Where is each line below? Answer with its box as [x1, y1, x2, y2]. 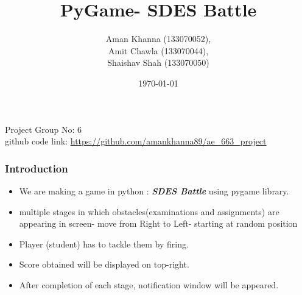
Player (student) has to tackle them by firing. [19, 237, 189, 250]
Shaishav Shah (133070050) [107, 56, 209, 69]
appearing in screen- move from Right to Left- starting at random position [19, 217, 298, 230]
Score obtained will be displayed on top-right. [19, 258, 189, 271]
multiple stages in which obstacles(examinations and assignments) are [19, 205, 279, 218]
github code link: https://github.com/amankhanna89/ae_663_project [5, 135, 267, 147]
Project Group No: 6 [5, 123, 82, 135]
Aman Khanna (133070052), [105, 32, 211, 45]
